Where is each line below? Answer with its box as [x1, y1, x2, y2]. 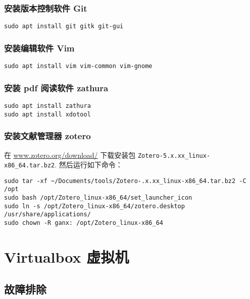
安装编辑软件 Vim [4, 41, 75, 54]
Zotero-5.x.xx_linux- [137, 152, 211, 159]
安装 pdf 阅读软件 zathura [4, 81, 109, 94]
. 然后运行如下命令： [55, 159, 123, 170]
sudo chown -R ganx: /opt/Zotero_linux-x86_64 [4, 219, 163, 227]
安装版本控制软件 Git [4, 2, 87, 14]
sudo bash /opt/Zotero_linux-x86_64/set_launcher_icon [4, 194, 192, 202]
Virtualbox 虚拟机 [4, 246, 129, 267]
